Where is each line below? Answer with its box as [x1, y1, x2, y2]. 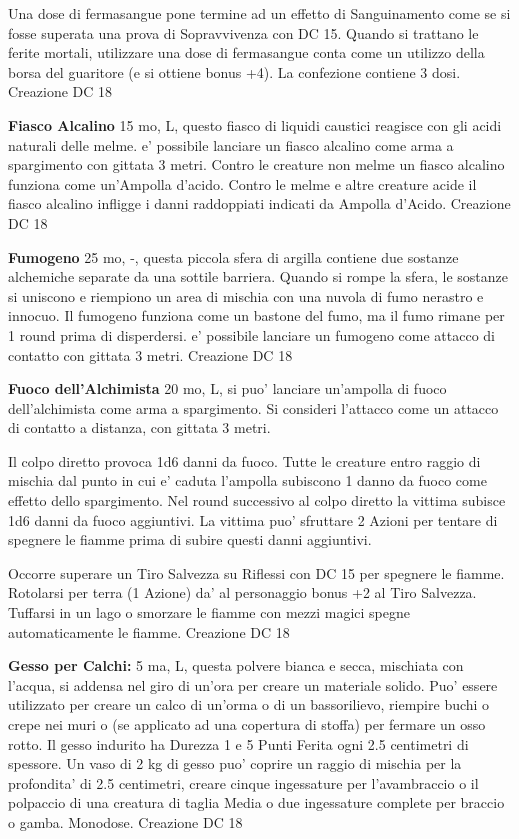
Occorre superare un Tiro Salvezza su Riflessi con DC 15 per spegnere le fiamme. [8, 562, 505, 583]
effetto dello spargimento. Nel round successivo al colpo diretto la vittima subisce [8, 490, 506, 511]
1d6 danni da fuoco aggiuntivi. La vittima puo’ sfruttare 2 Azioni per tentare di [8, 509, 498, 530]
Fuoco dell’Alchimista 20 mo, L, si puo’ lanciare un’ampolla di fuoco [8, 378, 447, 399]
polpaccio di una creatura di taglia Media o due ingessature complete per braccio [8, 792, 505, 813]
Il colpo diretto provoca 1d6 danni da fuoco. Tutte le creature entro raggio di [8, 450, 481, 471]
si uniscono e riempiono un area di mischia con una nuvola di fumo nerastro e [8, 285, 484, 306]
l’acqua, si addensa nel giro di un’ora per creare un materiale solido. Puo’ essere [8, 674, 498, 695]
